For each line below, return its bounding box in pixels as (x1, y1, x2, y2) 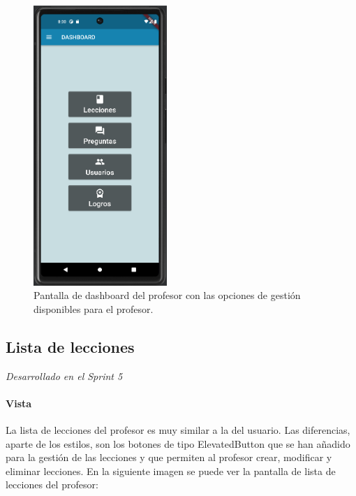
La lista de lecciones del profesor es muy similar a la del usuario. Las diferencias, (6, 423, 350, 437)
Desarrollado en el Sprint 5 (6, 368, 123, 383)
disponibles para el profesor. (34, 301, 154, 316)
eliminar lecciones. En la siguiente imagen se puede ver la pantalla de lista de (6, 463, 336, 478)
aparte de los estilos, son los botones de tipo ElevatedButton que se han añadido (6, 436, 350, 451)
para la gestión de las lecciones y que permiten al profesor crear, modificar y (6, 450, 332, 465)
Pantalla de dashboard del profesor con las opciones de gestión (34, 288, 301, 302)
